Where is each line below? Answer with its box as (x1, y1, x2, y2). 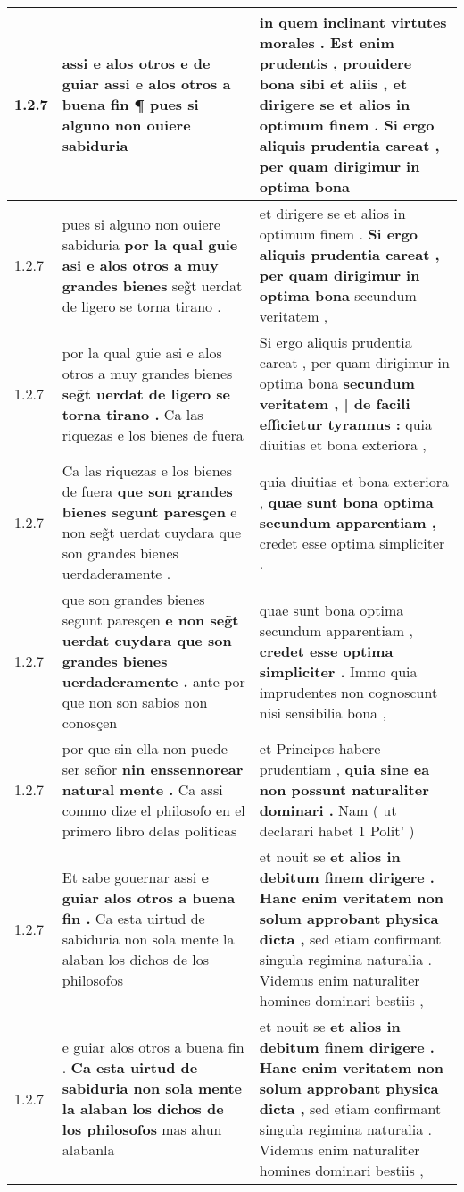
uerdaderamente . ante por (62, 671, 245, 692)
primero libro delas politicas (62, 820, 237, 841)
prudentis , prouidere (259, 53, 412, 73)
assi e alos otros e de (62, 53, 211, 73)
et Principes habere (259, 738, 381, 759)
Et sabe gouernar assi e (62, 867, 209, 887)
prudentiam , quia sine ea (259, 759, 430, 779)
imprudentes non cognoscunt (259, 681, 438, 702)
